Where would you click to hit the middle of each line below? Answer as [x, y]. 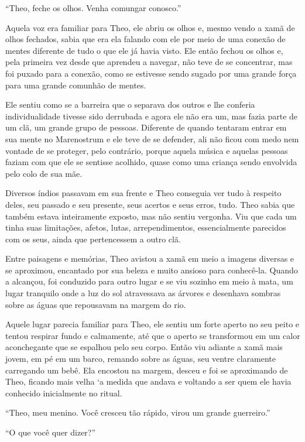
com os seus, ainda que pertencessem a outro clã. [93, 239]
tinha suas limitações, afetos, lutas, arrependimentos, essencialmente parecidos [146, 227]
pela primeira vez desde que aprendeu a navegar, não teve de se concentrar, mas [149, 62]
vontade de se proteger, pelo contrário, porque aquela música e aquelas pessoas [147, 150]
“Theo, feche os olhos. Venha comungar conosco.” [93, 8]
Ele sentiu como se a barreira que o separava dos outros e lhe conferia [130, 104]
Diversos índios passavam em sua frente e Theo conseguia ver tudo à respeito [143, 193]
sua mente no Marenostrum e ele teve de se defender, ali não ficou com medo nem [152, 138]
